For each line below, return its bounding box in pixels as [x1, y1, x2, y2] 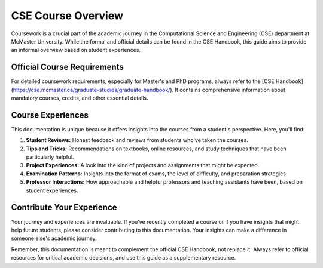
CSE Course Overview [11, 9, 124, 22]
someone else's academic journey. [11, 235, 97, 242]
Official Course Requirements [11, 62, 124, 72]
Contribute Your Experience [11, 202, 117, 212]
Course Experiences [11, 110, 89, 120]
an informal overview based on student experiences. [11, 47, 141, 54]
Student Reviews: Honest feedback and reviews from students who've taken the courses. [26, 137, 248, 144]
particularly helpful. [26, 153, 74, 161]
